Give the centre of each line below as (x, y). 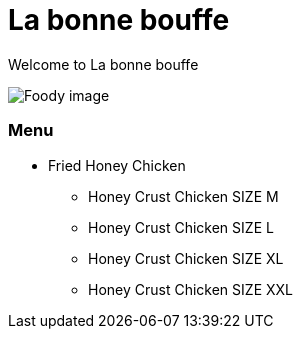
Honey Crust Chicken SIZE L (181, 227)
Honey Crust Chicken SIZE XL (186, 258)
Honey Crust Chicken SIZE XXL (190, 289)
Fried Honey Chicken (117, 165)
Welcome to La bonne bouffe (103, 64)
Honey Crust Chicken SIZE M (183, 196)
